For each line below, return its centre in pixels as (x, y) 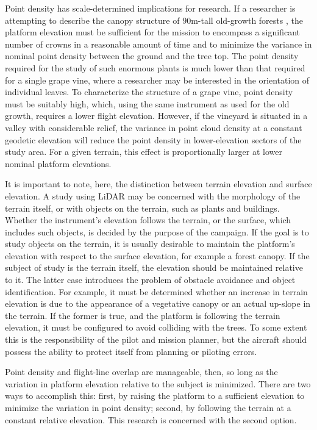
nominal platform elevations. (58, 163)
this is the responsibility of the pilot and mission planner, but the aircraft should (156, 339)
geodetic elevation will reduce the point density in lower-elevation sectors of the (153, 139)
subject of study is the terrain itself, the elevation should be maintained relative (154, 267)
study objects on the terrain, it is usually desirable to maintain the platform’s (150, 244)
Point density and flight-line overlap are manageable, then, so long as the (141, 372)
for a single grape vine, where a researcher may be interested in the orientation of (157, 80)
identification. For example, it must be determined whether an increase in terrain (156, 291)
